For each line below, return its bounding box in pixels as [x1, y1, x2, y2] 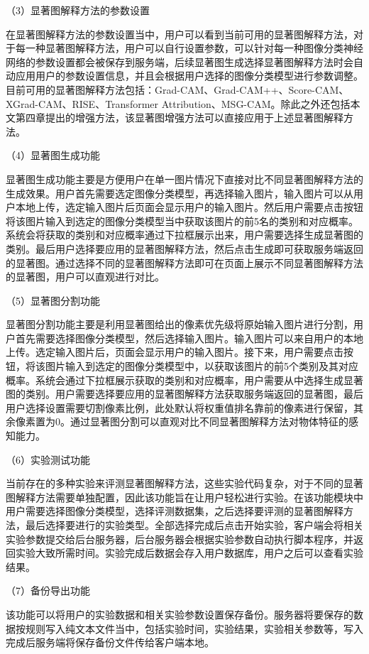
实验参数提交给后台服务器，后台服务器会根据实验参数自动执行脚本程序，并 [6, 531, 353, 546]
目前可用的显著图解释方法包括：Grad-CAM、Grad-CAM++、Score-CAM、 [6, 82, 349, 97]
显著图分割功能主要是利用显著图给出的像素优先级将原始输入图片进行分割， [6, 317, 353, 332]
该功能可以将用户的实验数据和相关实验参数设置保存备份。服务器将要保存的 [6, 606, 353, 621]
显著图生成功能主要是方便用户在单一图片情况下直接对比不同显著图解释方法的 [6, 171, 363, 186]
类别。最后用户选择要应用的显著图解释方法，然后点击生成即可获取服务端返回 [6, 241, 363, 256]
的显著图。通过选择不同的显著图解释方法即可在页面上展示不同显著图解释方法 [6, 255, 363, 270]
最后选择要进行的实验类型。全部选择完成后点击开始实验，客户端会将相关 [25, 518, 363, 532]
